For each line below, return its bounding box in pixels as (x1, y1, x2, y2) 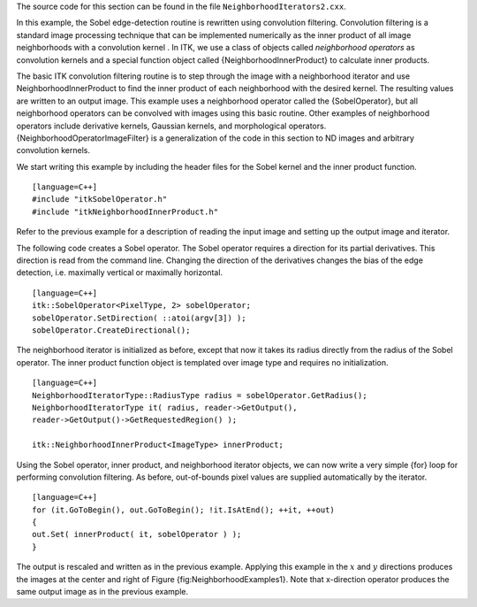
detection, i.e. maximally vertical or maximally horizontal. (16, 267, 223, 278)
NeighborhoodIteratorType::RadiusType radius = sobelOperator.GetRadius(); (32, 390, 367, 400)
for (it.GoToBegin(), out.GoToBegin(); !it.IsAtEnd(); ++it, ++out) (32, 504, 335, 515)
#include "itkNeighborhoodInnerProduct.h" (32, 206, 219, 217)
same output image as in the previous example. (16, 587, 189, 597)
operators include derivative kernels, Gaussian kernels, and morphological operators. (16, 120, 327, 131)
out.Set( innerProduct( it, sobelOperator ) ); (32, 529, 242, 540)
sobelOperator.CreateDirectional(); (32, 325, 191, 335)
